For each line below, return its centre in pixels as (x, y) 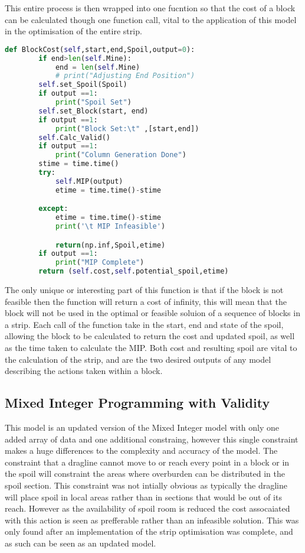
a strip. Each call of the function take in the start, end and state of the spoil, (144, 324)
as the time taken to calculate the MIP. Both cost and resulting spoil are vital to (151, 348)
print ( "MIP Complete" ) (100, 263)
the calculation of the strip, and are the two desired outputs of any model (138, 359)
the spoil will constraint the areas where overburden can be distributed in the (145, 474)
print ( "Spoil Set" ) (93, 103)
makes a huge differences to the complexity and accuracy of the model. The (141, 450)
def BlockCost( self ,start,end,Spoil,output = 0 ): (100, 49)
